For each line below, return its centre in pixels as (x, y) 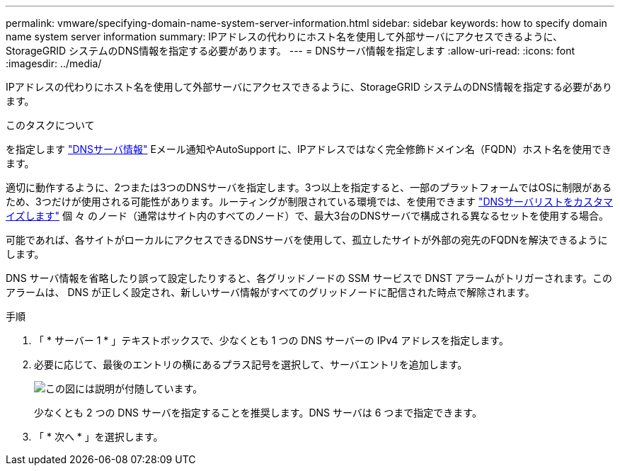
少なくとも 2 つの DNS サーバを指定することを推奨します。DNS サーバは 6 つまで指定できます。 (258, 413)
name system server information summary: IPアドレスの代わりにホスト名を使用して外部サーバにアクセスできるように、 (285, 36)
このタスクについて (50, 125)
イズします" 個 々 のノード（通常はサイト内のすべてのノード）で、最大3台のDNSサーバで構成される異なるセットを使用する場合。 (307, 216)
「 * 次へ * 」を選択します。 (99, 437)
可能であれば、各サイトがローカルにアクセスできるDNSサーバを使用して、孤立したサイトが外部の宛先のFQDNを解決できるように (307, 240)
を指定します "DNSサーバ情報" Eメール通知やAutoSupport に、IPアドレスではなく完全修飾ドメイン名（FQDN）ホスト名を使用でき (309, 149)
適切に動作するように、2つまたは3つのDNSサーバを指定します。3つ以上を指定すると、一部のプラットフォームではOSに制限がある (309, 187)
